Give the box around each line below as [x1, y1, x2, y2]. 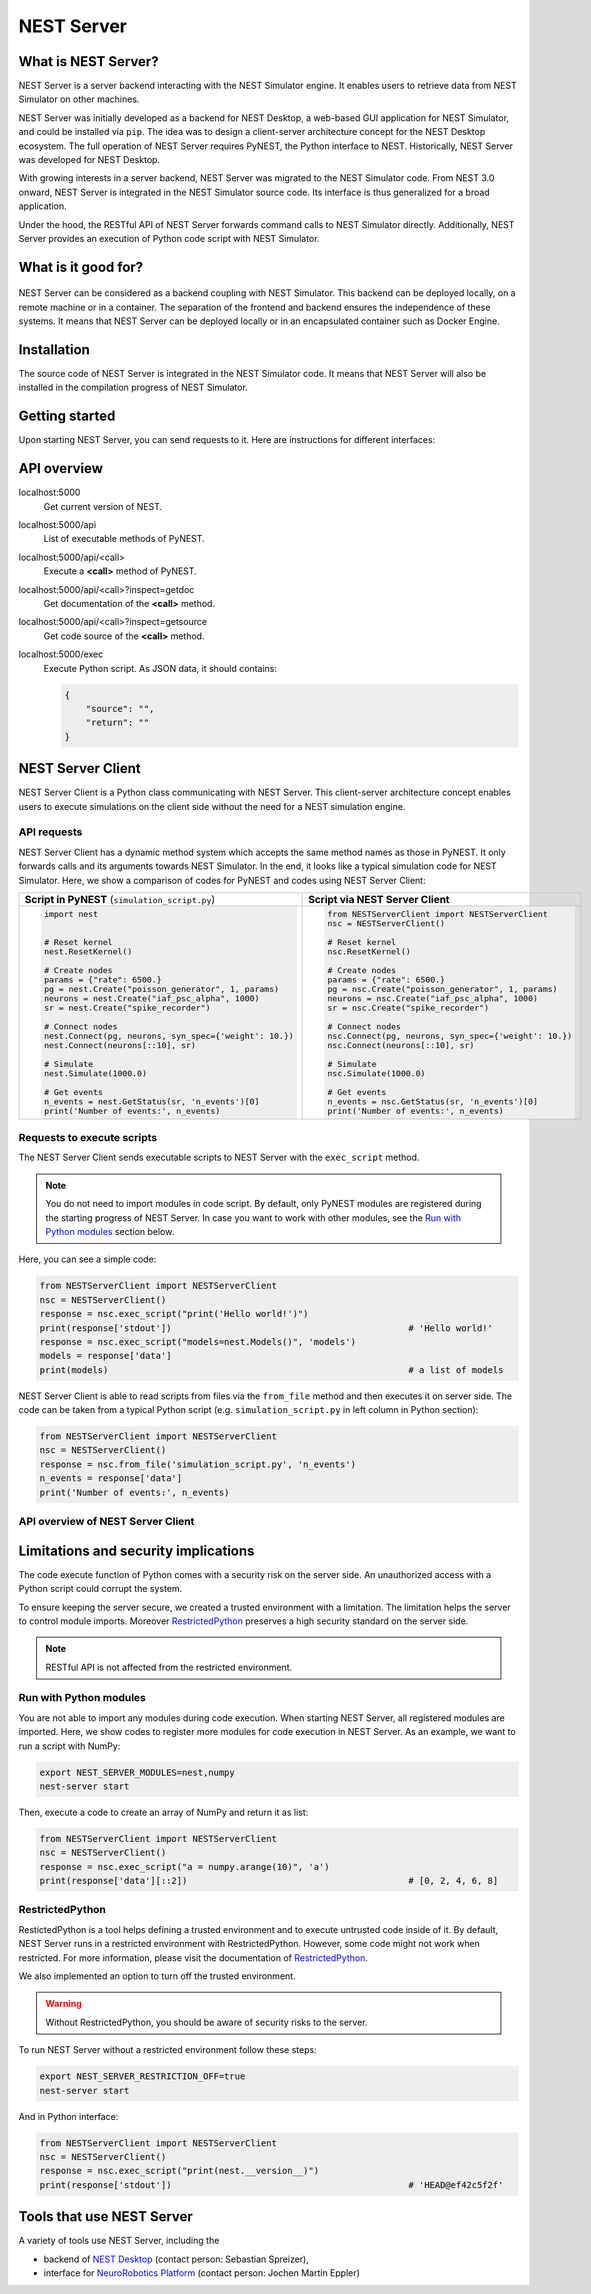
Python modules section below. [45, 1226, 175, 1238]
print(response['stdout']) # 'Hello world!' [39, 1322, 494, 1334]
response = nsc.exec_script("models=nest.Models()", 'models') [39, 1336, 357, 1347]
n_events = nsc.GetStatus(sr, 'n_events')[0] [327, 1096, 539, 1107]
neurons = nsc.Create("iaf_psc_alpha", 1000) [327, 993, 539, 1004]
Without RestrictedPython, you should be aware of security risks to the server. [45, 2016, 369, 2028]
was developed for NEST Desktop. [18, 154, 160, 166]
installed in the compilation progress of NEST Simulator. [18, 381, 249, 394]
